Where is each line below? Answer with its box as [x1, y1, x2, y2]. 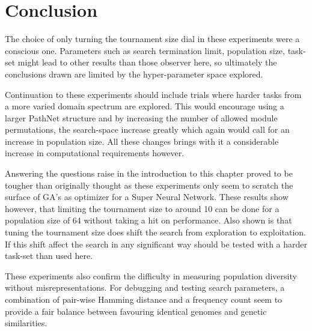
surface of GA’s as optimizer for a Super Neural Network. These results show [5, 190, 289, 203]
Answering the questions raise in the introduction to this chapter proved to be [5, 167, 293, 180]
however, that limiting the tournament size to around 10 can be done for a [5, 202, 280, 214]
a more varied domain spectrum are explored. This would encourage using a [5, 100, 284, 112]
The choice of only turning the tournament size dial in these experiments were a [5, 32, 300, 45]
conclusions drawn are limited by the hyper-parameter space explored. [5, 67, 263, 80]
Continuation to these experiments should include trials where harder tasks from [5, 88, 302, 100]
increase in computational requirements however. [5, 147, 185, 159]
